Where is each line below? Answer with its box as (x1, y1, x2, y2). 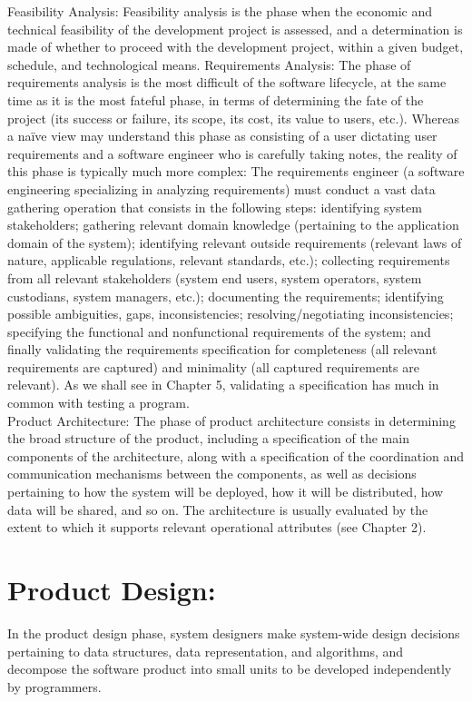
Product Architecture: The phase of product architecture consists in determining (7, 410, 456, 430)
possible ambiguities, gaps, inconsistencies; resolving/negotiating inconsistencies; (7, 304, 454, 323)
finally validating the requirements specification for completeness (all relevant (7, 340, 438, 359)
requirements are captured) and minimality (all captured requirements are (7, 357, 419, 376)
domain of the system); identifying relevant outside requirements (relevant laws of (7, 232, 462, 252)
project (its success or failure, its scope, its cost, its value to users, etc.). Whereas (7, 108, 460, 127)
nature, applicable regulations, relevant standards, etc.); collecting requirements (7, 251, 450, 270)
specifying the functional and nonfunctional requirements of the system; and (7, 321, 431, 341)
